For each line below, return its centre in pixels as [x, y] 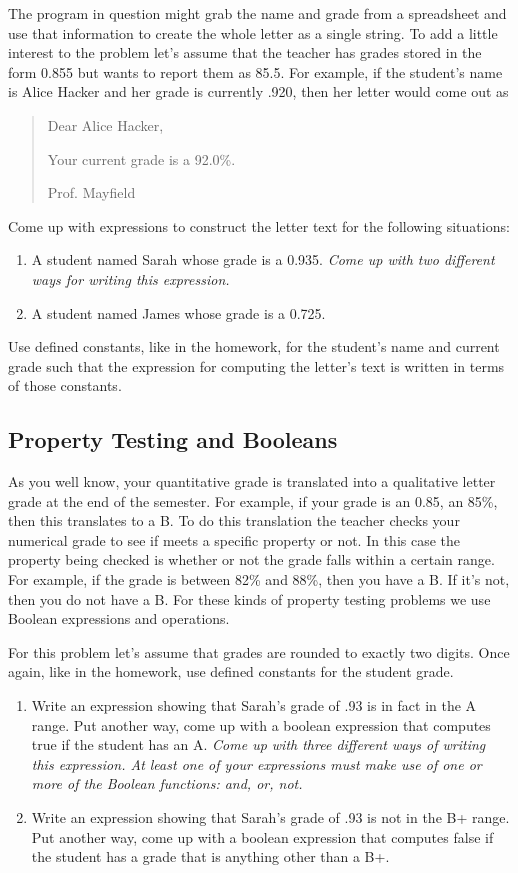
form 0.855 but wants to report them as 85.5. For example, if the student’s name [255, 71]
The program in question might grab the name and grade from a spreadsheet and [257, 13]
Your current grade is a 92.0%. [141, 158]
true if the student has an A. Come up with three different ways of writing [258, 744]
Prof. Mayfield [91, 192]
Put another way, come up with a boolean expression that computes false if [262, 836]
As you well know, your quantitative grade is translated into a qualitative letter [252, 481]
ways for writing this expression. [130, 278]
